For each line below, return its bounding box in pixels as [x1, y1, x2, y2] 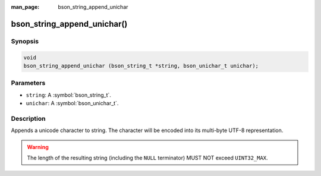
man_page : [11, 4, 40, 10]
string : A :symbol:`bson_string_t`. [26, 91, 111, 98]
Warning [27, 143, 49, 150]
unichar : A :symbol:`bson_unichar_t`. [26, 100, 119, 107]
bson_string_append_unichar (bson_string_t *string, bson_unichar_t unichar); [23, 62, 259, 69]
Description [11, 114, 46, 122]
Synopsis [11, 37, 39, 45]
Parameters [11, 79, 46, 87]
